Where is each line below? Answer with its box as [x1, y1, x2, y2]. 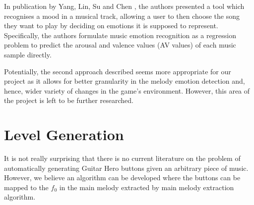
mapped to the [4, 182, 49, 192]
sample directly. [4, 49, 52, 59]
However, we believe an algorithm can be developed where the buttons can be [4, 172, 241, 183]
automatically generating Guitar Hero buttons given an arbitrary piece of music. [4, 162, 249, 173]
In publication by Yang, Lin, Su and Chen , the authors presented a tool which [4, 1, 245, 11]
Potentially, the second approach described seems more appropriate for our [4, 66, 231, 76]
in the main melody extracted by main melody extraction [59, 182, 234, 192]
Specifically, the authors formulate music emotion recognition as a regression [4, 30, 237, 40]
